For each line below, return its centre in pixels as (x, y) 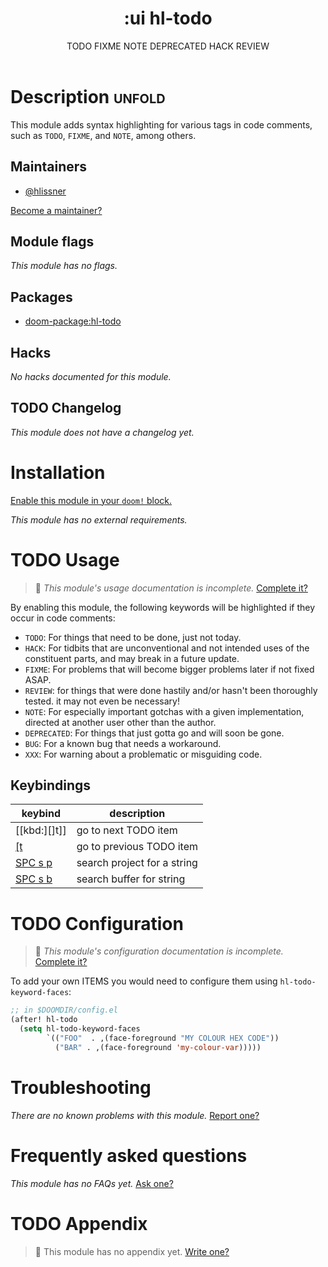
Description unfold (88, 96)
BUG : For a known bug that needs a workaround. (123, 743)
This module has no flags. (64, 266)
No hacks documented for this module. (91, 376)
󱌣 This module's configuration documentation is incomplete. (159, 951)
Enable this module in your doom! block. (91, 500)
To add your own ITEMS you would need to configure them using (144, 981)
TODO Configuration (97, 923)
